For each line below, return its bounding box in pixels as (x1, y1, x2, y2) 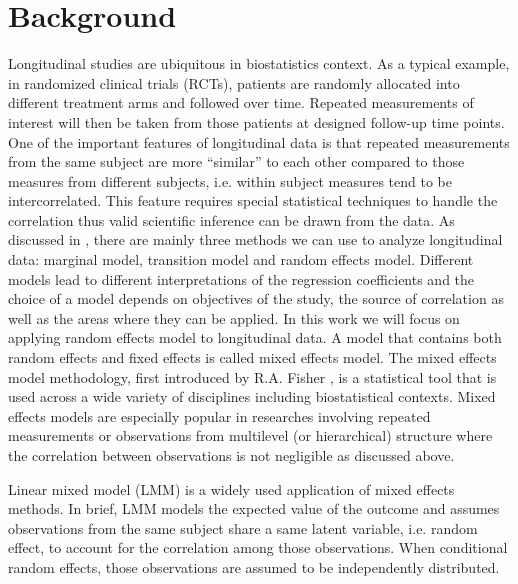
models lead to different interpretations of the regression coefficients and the (8, 268, 475, 289)
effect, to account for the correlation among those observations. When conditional (8, 537, 508, 558)
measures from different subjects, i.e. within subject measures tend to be (8, 170, 452, 191)
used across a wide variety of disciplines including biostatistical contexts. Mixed (8, 386, 496, 407)
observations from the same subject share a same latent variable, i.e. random (8, 517, 478, 538)
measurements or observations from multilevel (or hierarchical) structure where (8, 425, 493, 446)
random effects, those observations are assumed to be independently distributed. (8, 556, 500, 577)
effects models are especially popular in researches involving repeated (8, 405, 431, 426)
